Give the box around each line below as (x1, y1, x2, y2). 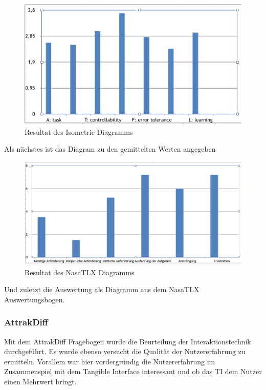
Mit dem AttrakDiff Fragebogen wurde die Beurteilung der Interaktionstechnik (4, 336, 251, 346)
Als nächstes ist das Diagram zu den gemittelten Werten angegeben (4, 143, 216, 154)
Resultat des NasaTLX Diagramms (25, 266, 135, 277)
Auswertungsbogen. (4, 294, 65, 304)
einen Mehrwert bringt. (4, 376, 77, 386)
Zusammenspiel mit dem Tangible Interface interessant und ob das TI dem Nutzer (4, 366, 262, 377)
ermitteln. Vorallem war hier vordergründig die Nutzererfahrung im (4, 356, 215, 366)
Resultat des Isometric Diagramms (25, 126, 133, 137)
